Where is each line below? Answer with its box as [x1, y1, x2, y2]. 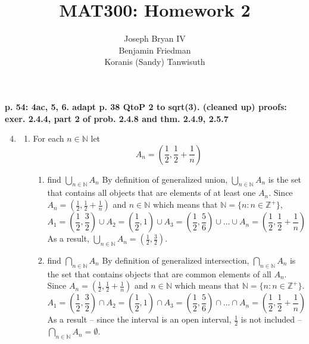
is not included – [241, 313, 302, 326]
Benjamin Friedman [118, 43, 191, 56]
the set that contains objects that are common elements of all [47, 267, 271, 280]
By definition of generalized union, [102, 173, 228, 185]
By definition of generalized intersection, [102, 254, 249, 266]
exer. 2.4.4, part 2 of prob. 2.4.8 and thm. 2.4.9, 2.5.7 [5, 112, 229, 124]
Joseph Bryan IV [124, 32, 186, 45]
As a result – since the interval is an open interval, [47, 313, 232, 326]
